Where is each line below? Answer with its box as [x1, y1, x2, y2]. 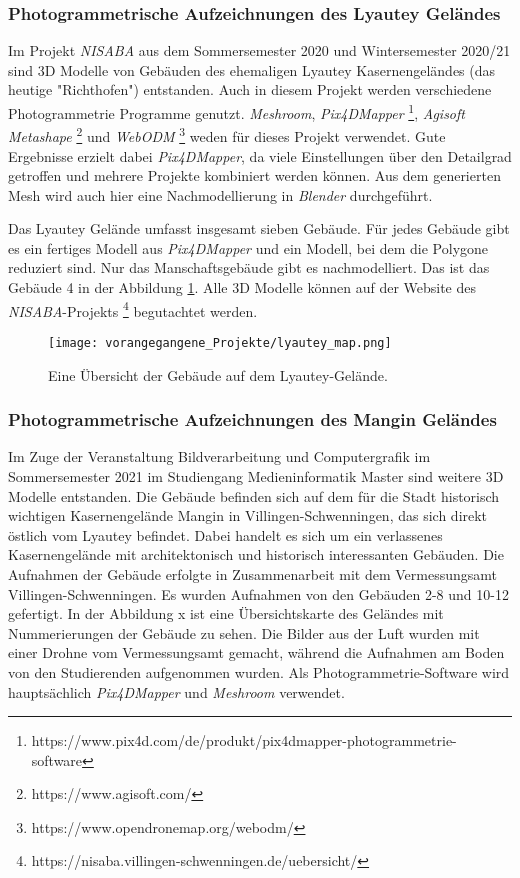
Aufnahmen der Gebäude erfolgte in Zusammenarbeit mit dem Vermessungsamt [8, 563, 497, 584]
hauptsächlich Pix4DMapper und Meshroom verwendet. [8, 681, 345, 702]
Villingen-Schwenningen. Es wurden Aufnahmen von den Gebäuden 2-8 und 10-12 [8, 583, 509, 604]
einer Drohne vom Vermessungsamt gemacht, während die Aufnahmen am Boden [8, 642, 505, 663]
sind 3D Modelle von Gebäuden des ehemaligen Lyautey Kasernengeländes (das [8, 59, 496, 80]
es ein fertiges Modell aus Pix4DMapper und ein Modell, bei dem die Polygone [8, 237, 489, 258]
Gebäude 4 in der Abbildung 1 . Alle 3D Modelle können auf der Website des [8, 277, 477, 298]
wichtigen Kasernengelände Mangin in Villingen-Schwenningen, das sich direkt [8, 505, 488, 526]
